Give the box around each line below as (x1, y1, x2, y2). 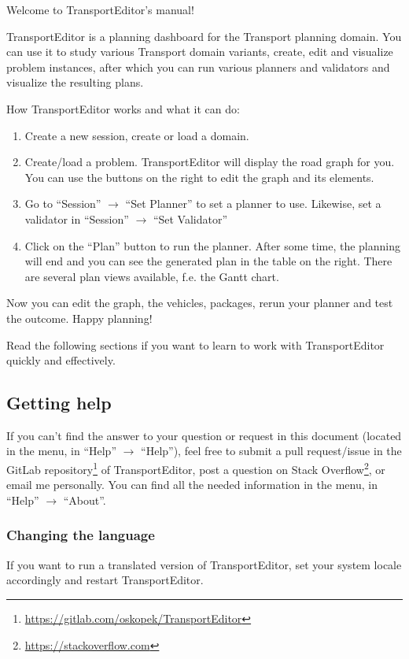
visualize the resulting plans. (6, 74, 144, 91)
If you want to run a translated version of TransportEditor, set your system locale (6, 556, 402, 572)
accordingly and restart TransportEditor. (6, 572, 204, 588)
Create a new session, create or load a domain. (24, 127, 249, 143)
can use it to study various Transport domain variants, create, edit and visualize (6, 43, 393, 60)
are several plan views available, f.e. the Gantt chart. (24, 268, 279, 284)
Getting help (6, 391, 112, 415)
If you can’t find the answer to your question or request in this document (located (6, 427, 402, 443)
